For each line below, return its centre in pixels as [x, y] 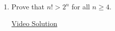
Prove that [28, 6]
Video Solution [34, 23]
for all [81, 6]
